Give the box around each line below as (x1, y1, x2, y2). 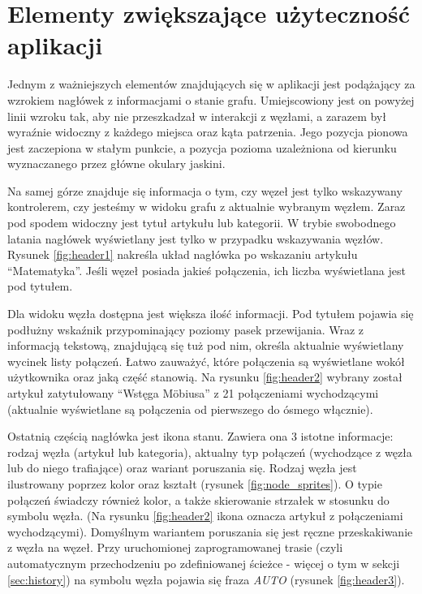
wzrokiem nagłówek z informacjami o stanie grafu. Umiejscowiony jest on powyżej (7, 91, 415, 108)
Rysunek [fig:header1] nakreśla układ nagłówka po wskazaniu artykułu (7, 246, 358, 263)
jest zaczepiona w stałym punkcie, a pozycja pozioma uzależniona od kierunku (7, 139, 397, 156)
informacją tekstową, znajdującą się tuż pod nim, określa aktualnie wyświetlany (7, 337, 404, 354)
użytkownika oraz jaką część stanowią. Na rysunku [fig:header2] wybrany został (7, 368, 403, 385)
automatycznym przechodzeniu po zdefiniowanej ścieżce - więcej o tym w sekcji (7, 554, 400, 571)
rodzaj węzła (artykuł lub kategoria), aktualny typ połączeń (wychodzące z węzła (7, 443, 412, 460)
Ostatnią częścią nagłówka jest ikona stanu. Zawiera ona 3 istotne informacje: (7, 428, 394, 445)
